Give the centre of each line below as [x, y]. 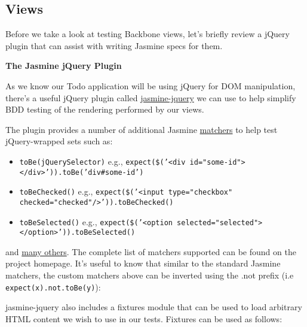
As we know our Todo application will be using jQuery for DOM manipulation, [151, 85]
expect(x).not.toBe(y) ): [53, 287]
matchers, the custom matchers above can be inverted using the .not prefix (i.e [150, 275]
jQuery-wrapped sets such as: [59, 141]
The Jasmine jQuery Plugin [64, 66]
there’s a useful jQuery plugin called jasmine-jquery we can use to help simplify [151, 97]
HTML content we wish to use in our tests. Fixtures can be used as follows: [144, 318]
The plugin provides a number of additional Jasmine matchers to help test [142, 129]
